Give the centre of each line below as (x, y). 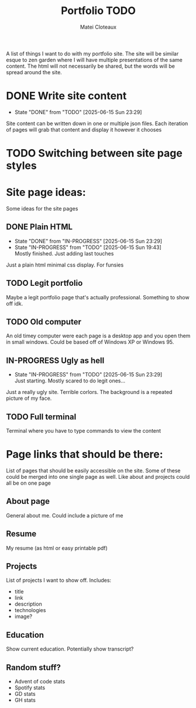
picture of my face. (29, 398)
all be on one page (28, 483)
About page (28, 501)
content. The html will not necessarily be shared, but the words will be (91, 66)
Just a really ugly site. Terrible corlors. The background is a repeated (89, 392)
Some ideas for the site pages (42, 208)
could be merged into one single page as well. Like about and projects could (98, 477)
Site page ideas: (46, 193)
